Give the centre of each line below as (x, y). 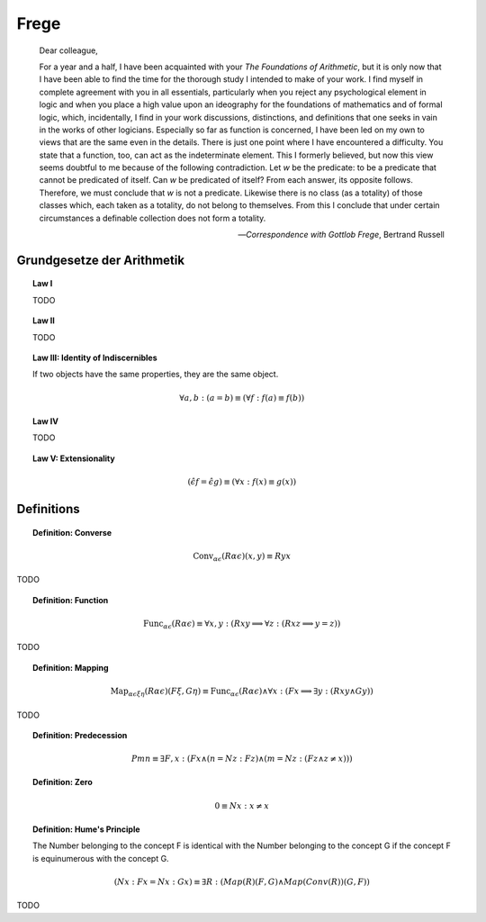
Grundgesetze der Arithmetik (100, 260)
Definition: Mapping (71, 667)
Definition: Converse (72, 532)
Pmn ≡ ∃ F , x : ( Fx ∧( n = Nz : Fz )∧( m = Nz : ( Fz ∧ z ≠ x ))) (242, 759)
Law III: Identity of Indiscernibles (95, 357)
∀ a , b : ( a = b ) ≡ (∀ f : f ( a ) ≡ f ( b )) (242, 398)
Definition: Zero (63, 782)
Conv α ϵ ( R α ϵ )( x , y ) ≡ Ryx (242, 556)
